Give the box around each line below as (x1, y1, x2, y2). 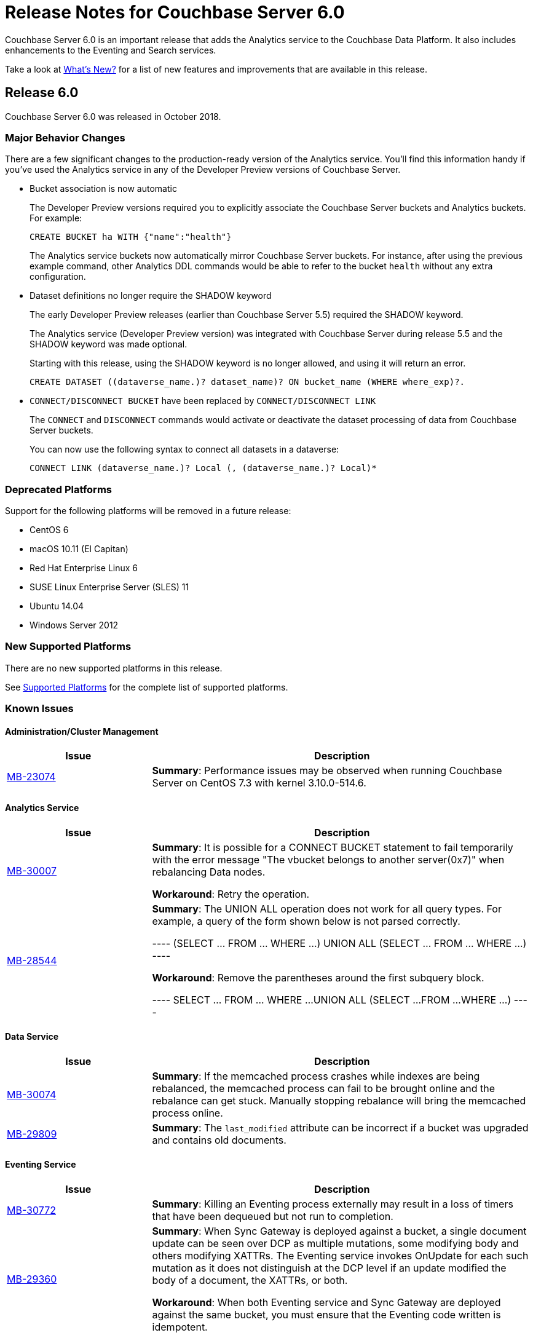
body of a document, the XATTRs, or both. (152, 1274, 348, 1287)
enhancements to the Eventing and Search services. (5, 44, 216, 55)
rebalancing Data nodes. (152, 865, 266, 878)
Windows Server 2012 (30, 620, 119, 631)
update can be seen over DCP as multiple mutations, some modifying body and (152, 1237, 519, 1250)
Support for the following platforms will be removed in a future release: (5, 505, 291, 517)
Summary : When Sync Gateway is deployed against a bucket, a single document (152, 1225, 527, 1238)
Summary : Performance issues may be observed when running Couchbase (152, 764, 502, 777)
